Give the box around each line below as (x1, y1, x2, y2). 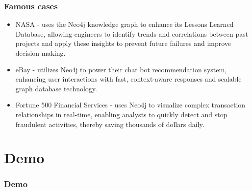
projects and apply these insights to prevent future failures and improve (15, 38, 231, 48)
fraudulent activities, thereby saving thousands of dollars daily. (15, 119, 204, 129)
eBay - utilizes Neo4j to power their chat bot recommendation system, (15, 64, 227, 74)
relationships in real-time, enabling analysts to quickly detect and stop (15, 109, 227, 119)
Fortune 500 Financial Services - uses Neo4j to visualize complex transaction (15, 100, 246, 110)
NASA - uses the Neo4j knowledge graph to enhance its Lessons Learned (15, 19, 234, 29)
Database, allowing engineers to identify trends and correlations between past (15, 28, 249, 39)
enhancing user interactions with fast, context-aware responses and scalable (15, 74, 242, 84)
